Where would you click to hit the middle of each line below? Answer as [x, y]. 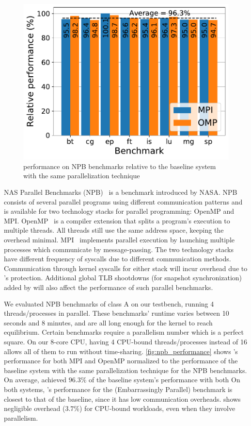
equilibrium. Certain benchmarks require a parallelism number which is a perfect [124, 332]
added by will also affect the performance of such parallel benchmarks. [109, 287]
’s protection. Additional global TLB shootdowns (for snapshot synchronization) [123, 278]
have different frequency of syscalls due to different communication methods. [118, 259]
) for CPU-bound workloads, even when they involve [157, 408]
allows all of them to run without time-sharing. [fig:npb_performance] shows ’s [121, 351]
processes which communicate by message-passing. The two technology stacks [119, 249]
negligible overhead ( [35, 408]
